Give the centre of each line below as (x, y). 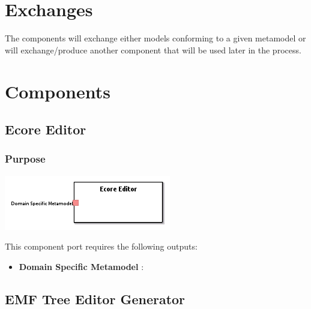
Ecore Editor (46, 129)
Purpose (25, 159)
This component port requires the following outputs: (101, 246)
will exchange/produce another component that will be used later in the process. (153, 49)
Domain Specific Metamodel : (81, 266)
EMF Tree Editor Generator (95, 298)
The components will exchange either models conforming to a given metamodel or (155, 38)
